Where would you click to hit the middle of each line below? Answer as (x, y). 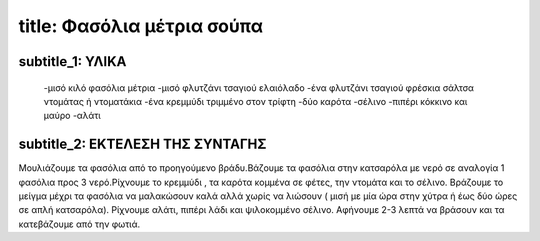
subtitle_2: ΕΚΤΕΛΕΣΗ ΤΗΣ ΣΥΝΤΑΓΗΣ (142, 144)
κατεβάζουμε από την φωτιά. (79, 224)
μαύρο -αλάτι (72, 116)
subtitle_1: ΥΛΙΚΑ (72, 61)
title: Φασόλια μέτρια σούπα (141, 26)
